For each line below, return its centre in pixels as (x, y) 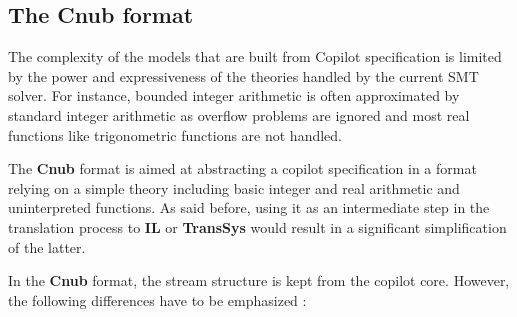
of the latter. (47, 246)
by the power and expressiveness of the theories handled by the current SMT (243, 75)
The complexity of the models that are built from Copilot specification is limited (255, 56)
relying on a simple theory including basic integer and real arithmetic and (234, 187)
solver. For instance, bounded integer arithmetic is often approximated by (234, 95)
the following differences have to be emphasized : (157, 299)
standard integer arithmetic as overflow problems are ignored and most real (239, 114)
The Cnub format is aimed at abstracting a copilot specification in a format (242, 168)
